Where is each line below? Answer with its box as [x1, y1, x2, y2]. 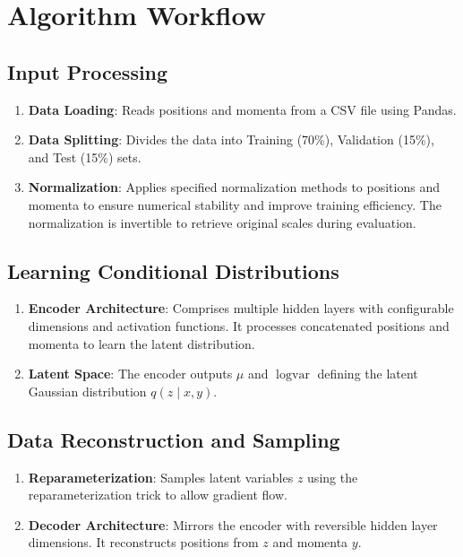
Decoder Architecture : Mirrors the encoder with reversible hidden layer [28, 515, 438, 534]
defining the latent [317, 364, 418, 383]
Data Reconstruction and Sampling [7, 425, 340, 453]
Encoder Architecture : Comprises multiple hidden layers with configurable [28, 299, 454, 318]
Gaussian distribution [28, 381, 147, 400]
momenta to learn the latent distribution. [28, 334, 255, 352]
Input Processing [7, 57, 168, 85]
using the [307, 467, 358, 486]
